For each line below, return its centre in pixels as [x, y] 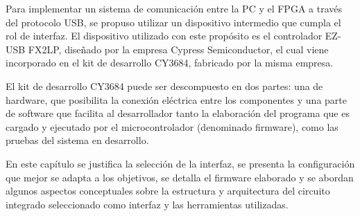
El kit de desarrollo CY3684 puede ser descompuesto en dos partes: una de [164, 85]
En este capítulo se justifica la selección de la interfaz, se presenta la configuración [180, 163]
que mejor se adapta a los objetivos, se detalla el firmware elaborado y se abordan [180, 177]
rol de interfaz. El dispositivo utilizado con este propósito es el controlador [164, 36]
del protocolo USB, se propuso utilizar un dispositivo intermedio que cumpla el [173, 22]
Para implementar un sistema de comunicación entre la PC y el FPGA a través [174, 8]
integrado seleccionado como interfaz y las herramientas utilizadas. [147, 204]
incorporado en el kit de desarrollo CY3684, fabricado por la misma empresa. [170, 63]
